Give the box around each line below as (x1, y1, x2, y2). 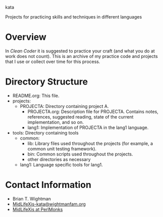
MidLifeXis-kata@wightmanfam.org (12, 201, 86, 207)
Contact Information (5, 179, 92, 190)
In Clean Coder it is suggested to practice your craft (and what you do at (5, 47, 155, 54)
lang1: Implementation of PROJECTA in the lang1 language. (27, 124, 149, 130)
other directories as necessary (27, 156, 91, 162)
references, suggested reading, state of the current (27, 113, 134, 119)
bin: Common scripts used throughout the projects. (27, 151, 133, 157)
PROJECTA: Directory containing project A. (20, 103, 109, 109)
